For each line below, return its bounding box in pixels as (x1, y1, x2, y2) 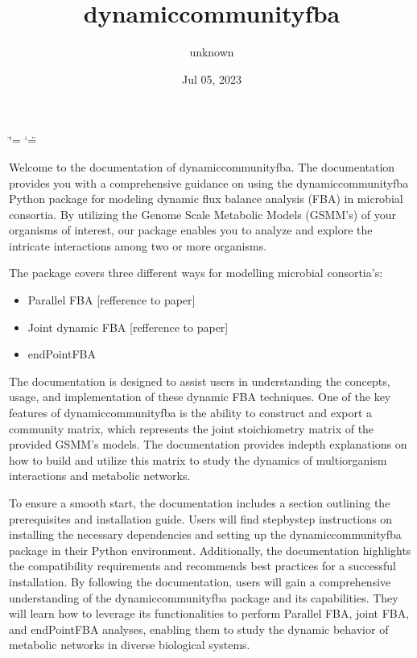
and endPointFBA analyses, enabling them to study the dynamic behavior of (9, 620, 389, 637)
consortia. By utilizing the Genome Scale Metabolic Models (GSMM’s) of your (9, 205, 396, 222)
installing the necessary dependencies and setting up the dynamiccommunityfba (9, 526, 402, 543)
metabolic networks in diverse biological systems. (9, 636, 250, 653)
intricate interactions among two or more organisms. (9, 237, 267, 254)
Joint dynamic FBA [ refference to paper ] (27, 318, 229, 335)
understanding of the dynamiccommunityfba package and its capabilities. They (9, 589, 398, 606)
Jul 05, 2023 (181, 70, 242, 87)
